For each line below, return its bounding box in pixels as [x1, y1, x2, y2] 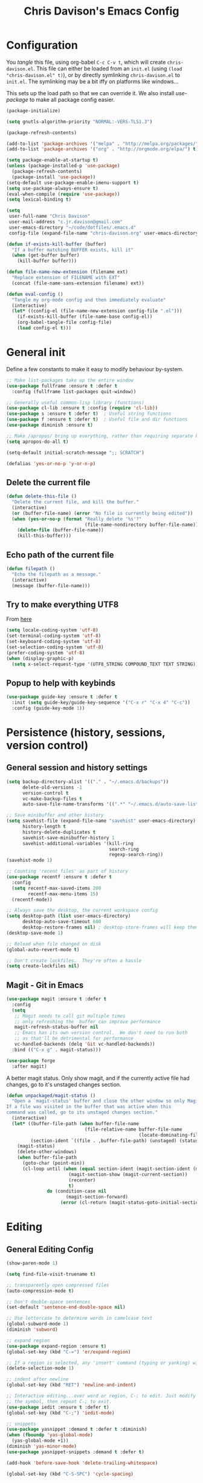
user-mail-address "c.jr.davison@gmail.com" [8, 219, 123, 225]
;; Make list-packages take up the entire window [6, 377, 134, 383]
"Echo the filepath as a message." [11, 571, 101, 577]
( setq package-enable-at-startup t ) [6, 157, 98, 163]
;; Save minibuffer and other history [6, 812, 104, 818]
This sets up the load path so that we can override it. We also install [6, 89, 175, 96]
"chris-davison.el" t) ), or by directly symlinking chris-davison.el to [6, 71, 180, 78]
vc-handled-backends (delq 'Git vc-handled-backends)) [14, 1041, 155, 1048]
